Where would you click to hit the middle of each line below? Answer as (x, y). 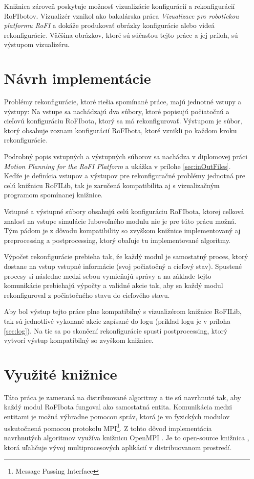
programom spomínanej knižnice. (53, 195)
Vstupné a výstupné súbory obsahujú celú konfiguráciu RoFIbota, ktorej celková (124, 211)
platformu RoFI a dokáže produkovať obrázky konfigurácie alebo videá (109, 25)
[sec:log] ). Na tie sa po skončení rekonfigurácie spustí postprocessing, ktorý (116, 330)
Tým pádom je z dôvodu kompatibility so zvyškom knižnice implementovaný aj (122, 230)
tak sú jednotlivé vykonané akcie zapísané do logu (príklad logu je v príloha (117, 321)
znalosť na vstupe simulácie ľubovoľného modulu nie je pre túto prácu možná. (120, 221)
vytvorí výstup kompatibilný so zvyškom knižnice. (79, 340)
